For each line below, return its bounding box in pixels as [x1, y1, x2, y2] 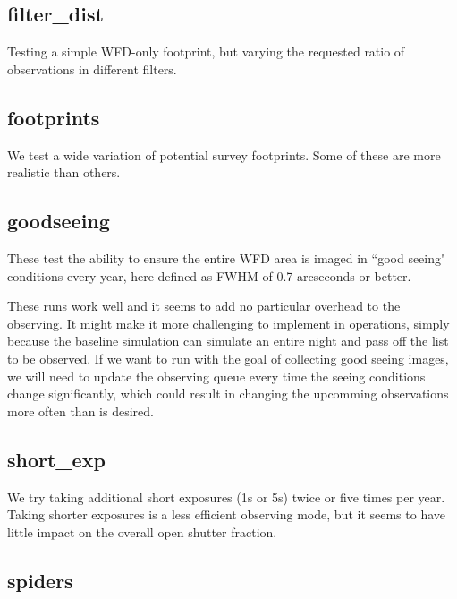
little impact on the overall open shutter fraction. [7, 522, 277, 541]
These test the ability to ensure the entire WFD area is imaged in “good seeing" [7, 248, 446, 267]
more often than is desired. [7, 401, 154, 420]
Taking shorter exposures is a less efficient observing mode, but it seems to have [7, 505, 445, 524]
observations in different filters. [7, 59, 177, 78]
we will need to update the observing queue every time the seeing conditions [7, 366, 426, 385]
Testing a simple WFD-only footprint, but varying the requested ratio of [7, 42, 405, 61]
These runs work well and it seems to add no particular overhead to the [7, 296, 401, 315]
